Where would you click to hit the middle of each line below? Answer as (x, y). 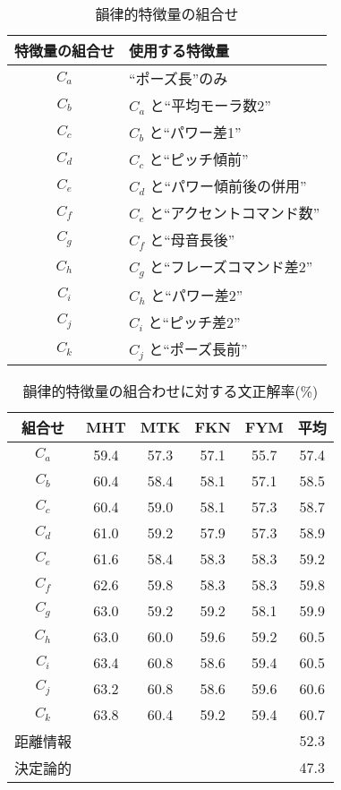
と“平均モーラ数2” (210, 105)
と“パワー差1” (195, 132)
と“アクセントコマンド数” (234, 213)
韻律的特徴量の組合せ (167, 14)
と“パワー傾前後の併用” (228, 186)
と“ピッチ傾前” (199, 159)
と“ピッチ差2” (194, 322)
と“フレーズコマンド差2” (231, 266)
